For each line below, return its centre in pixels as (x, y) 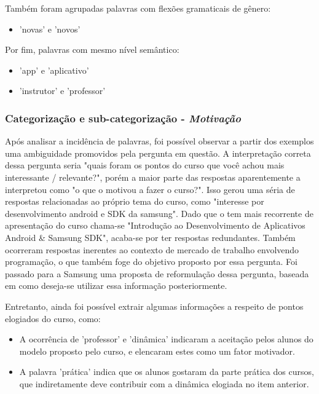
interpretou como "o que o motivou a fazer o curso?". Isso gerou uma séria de (150, 189)
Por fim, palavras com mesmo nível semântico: (92, 49)
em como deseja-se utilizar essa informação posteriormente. (116, 286)
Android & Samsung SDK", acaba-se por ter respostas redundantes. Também (150, 237)
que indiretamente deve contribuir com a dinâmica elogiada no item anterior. (164, 383)
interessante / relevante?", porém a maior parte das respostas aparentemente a (153, 177)
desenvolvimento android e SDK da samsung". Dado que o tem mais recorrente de (159, 213)
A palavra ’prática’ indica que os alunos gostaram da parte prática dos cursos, (167, 372)
